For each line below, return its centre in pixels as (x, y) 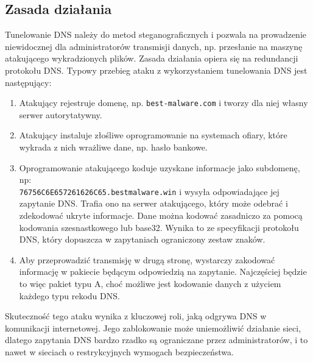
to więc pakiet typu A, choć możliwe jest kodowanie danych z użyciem (150, 284)
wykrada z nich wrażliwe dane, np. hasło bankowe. (113, 147)
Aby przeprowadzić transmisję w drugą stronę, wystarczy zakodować (147, 259)
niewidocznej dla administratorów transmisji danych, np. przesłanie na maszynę (154, 46)
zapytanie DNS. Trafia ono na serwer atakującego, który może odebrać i (153, 203)
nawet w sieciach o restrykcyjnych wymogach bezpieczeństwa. (119, 351)
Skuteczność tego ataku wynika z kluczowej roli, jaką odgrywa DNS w (136, 316)
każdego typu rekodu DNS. (69, 295)
